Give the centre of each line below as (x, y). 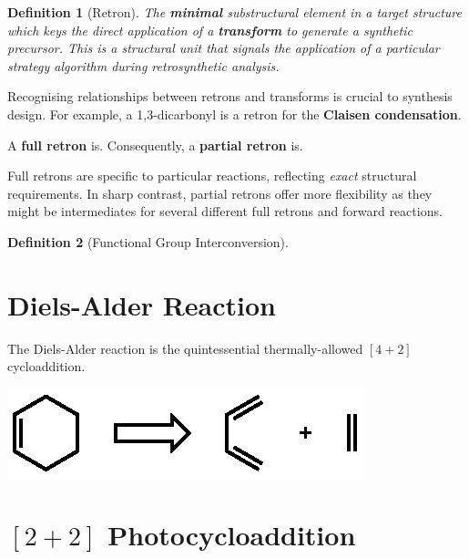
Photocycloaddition (232, 534)
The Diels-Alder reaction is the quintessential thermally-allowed (185, 348)
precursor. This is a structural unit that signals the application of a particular (224, 48)
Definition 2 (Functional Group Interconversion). (148, 241)
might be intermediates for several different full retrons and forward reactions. (225, 211)
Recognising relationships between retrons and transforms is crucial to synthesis (230, 96)
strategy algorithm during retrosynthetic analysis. (143, 65)
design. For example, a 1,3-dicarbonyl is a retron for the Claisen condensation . (234, 114)
